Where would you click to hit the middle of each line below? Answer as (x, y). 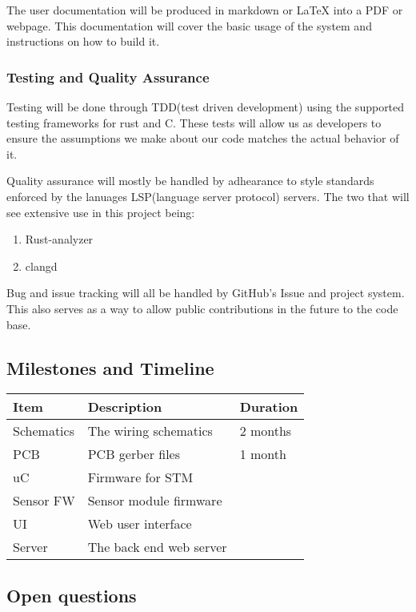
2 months (266, 431)
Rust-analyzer (59, 239)
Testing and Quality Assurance (108, 76)
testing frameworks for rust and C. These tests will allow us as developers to (194, 122)
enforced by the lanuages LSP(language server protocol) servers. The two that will (208, 196)
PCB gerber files (134, 454)
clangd (41, 266)
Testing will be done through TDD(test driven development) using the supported (206, 107)
